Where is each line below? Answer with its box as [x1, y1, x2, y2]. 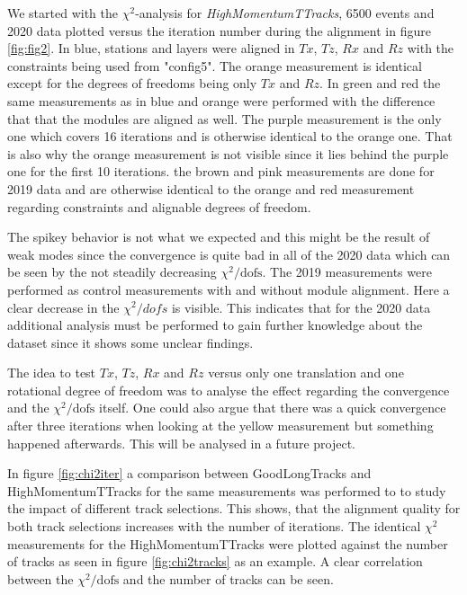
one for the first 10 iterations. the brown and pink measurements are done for [7, 162, 435, 181]
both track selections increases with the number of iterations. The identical [7, 517, 421, 536]
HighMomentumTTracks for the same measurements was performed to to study [7, 481, 446, 500]
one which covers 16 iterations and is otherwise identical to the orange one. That [7, 127, 453, 146]
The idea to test [7, 363, 96, 382]
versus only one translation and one [208, 363, 404, 382]
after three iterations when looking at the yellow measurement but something [7, 416, 434, 435]
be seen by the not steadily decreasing [7, 262, 217, 281]
